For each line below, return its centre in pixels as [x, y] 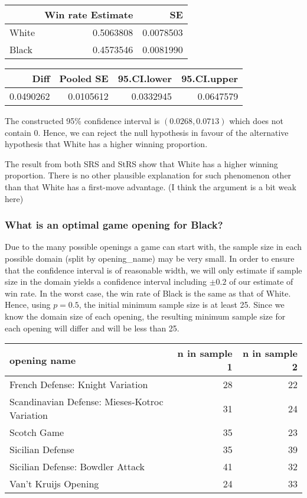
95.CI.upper [210, 78]
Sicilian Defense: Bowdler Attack [77, 467]
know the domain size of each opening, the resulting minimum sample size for [145, 316]
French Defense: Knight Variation [79, 385]
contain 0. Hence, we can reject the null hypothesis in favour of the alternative [147, 132]
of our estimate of [261, 281]
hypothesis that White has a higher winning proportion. [106, 144]
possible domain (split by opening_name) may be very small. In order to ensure [150, 258]
